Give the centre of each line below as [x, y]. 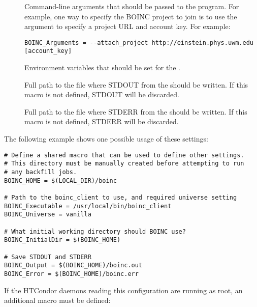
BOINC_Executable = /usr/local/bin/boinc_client [88, 206]
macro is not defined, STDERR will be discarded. [102, 121]
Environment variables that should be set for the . [103, 67]
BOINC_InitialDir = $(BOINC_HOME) [62, 240]
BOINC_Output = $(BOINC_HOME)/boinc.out [73, 266]
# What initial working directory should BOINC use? [95, 231]
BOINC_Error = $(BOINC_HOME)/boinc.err [71, 274]
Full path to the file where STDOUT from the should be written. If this [136, 84]
